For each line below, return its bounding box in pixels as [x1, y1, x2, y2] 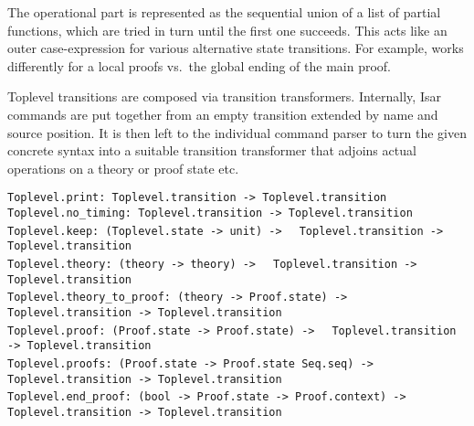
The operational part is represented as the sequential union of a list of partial [7, 3, 441, 21]
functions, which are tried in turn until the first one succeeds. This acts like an [7, 20, 448, 39]
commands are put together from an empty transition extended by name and [7, 104, 438, 123]
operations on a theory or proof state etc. [7, 158, 239, 177]
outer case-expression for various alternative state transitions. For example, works [7, 38, 464, 58]
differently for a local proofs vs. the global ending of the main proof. [7, 56, 391, 75]
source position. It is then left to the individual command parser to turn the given [7, 122, 467, 142]
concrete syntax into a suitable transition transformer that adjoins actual [7, 141, 416, 160]
